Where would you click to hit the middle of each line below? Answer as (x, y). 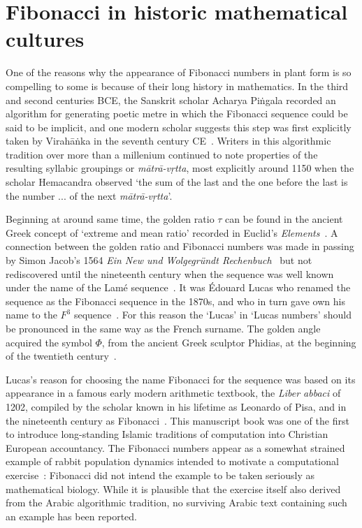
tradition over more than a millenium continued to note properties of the (162, 154)
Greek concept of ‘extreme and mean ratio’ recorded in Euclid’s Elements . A (172, 232)
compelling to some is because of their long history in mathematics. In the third (177, 86)
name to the (31, 315)
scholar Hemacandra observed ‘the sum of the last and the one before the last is (177, 182)
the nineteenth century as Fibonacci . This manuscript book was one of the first (178, 420)
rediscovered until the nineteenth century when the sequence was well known (170, 273)
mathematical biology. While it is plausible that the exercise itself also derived (173, 489)
